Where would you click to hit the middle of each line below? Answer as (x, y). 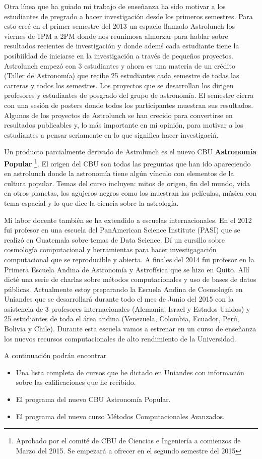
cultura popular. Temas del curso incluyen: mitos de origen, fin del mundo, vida (127, 183)
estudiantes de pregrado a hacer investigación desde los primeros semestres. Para (128, 16)
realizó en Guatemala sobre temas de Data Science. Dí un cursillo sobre (115, 239)
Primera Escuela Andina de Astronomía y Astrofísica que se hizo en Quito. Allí (127, 269)
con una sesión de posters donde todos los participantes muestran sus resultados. (129, 105)
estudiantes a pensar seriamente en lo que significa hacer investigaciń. (111, 134)
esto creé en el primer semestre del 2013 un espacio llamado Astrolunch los (119, 26)
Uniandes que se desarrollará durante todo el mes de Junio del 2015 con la (119, 299)
